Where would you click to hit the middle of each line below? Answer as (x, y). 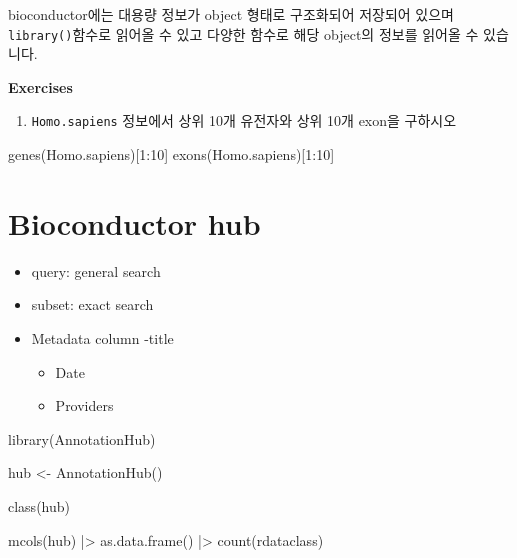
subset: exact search (92, 304)
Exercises (40, 86)
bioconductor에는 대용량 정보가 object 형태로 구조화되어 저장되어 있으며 (231, 14)
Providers (84, 405)
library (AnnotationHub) (82, 438)
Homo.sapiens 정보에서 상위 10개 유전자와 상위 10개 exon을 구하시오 (244, 120)
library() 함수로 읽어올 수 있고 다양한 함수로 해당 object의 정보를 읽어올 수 (243, 33)
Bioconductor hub (134, 222)
